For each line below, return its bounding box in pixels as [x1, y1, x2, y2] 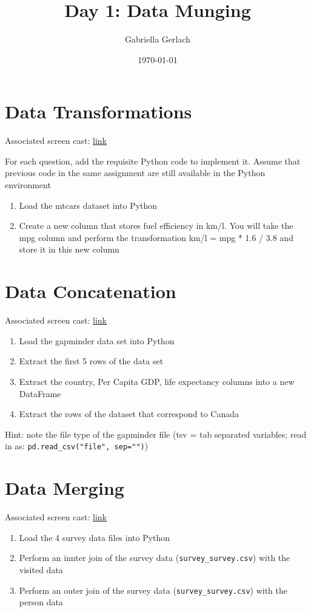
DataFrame [19, 387, 61, 399]
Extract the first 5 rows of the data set [19, 355, 164, 367]
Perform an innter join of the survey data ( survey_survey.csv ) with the [19, 551, 290, 564]
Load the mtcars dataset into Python [19, 199, 158, 211]
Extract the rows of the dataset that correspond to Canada [19, 407, 239, 420]
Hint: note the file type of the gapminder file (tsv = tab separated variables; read [5, 427, 307, 440]
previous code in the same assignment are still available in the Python [5, 166, 266, 179]
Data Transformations [5, 99, 192, 124]
